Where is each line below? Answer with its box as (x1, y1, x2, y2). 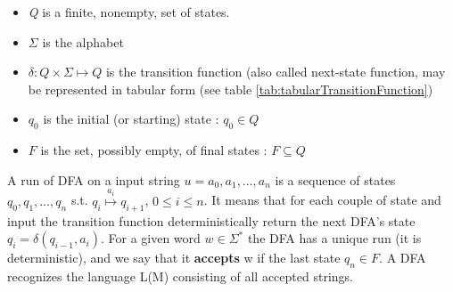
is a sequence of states (275, 170, 396, 189)
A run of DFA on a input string (7, 170, 180, 189)
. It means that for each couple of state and (203, 191, 441, 209)
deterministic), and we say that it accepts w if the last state (7, 248, 341, 267)
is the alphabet (42, 32, 124, 51)
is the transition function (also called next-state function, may (105, 62, 446, 81)
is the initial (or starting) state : (43, 109, 219, 128)
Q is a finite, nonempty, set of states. (28, 3, 230, 20)
